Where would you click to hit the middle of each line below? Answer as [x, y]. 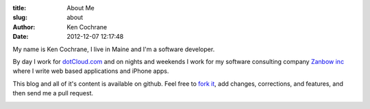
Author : [24, 27]
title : [20, 8]
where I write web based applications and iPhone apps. [91, 71]
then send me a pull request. [53, 93]
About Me [81, 8]
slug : [20, 18]
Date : [21, 37]
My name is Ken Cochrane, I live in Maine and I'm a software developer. [114, 49]
